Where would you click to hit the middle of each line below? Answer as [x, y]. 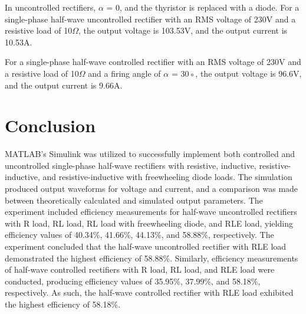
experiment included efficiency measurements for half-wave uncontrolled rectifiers [151, 212]
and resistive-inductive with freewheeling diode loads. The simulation [167, 177]
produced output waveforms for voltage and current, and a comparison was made [152, 189]
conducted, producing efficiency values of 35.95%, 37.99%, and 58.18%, [133, 281]
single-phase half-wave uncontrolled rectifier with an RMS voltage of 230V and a [150, 19]
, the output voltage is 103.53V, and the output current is [183, 30]
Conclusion [50, 125]
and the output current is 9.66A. [64, 85]
